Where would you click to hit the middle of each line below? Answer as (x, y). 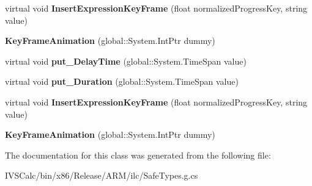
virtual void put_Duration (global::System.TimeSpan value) (122, 81)
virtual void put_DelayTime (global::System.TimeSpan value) (126, 61)
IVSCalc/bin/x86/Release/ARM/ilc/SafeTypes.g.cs (102, 175)
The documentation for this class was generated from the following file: (138, 155)
